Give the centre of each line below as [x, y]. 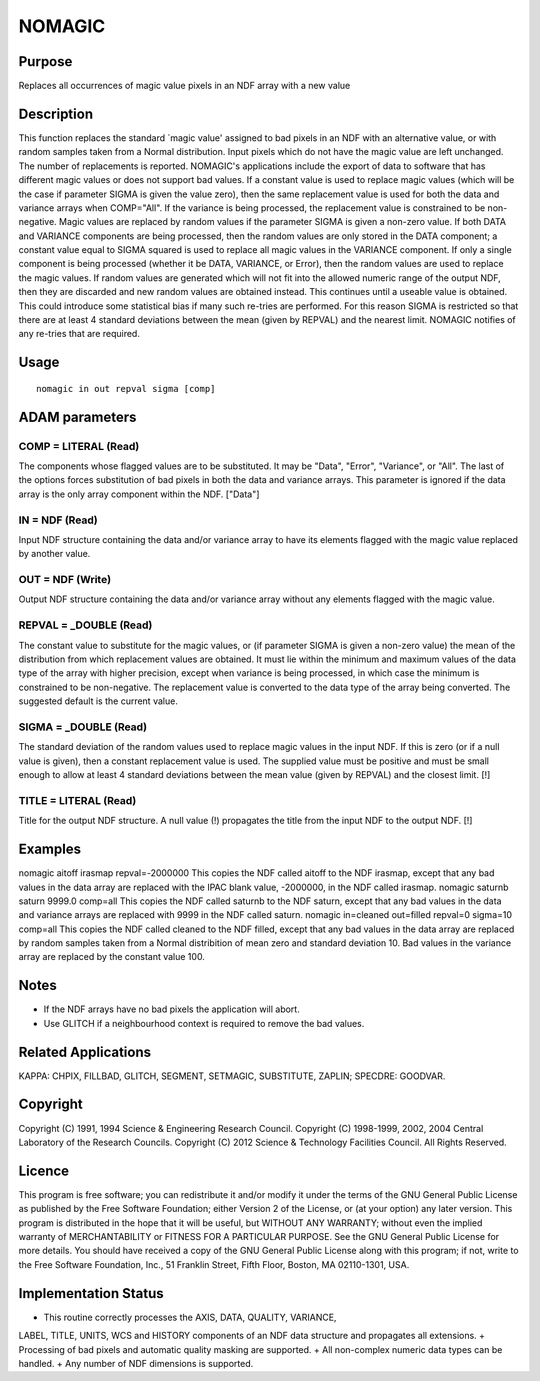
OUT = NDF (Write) [65, 580]
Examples [50, 849]
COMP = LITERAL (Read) [79, 446]
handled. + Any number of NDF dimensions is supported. [136, 1363]
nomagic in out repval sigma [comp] [126, 388]
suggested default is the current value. [98, 701]
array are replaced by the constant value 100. [111, 957]
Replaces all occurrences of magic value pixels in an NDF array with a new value [184, 86]
